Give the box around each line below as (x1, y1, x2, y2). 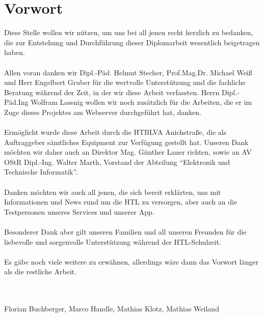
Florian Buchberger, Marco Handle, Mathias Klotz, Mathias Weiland (4, 303, 219, 314)
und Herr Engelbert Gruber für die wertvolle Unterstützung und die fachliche (4, 77, 246, 88)
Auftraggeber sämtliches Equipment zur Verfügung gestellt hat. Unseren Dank (4, 136, 249, 147)
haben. (4, 47, 25, 57)
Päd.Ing (4, 97, 29, 107)
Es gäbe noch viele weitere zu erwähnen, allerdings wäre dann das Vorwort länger (4, 256, 259, 267)
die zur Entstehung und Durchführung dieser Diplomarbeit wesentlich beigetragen (4, 37, 260, 47)
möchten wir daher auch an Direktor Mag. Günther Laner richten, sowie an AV (4, 147, 252, 157)
